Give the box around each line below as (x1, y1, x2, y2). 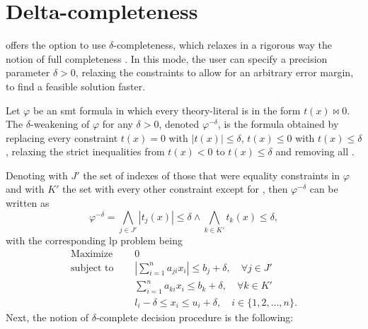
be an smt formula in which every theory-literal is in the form (33, 102, 301, 117)
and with (6, 181, 45, 196)
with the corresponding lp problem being (6, 232, 183, 247)
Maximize (71, 249, 113, 259)
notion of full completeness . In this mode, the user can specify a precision (6, 51, 328, 66)
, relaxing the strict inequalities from (6, 144, 165, 159)
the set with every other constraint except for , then (62, 181, 288, 196)
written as (6, 196, 50, 210)
